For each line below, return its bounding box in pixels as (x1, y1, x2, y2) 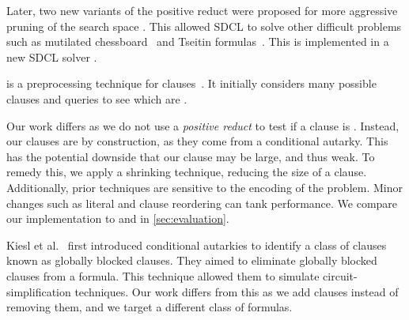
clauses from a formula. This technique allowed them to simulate (6, 267, 320, 284)
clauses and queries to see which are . (6, 90, 187, 107)
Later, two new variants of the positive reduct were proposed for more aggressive (6, 2, 398, 18)
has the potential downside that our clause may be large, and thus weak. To (6, 148, 375, 164)
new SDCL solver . (6, 48, 97, 65)
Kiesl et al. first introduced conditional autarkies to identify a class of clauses (6, 236, 387, 253)
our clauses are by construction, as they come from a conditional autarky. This (6, 133, 388, 149)
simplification (6, 283, 71, 299)
